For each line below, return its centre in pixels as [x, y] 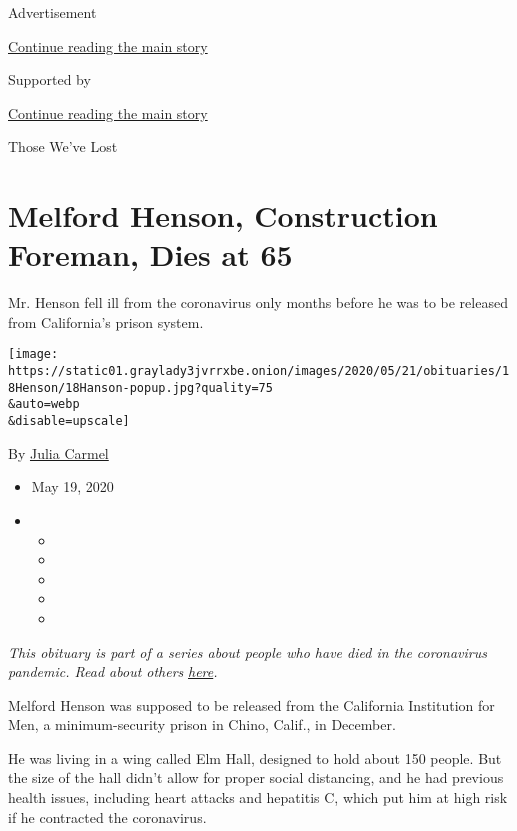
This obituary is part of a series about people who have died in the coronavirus [247, 651]
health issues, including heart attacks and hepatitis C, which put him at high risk [258, 797]
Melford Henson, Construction [223, 215]
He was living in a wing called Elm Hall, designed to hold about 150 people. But [255, 757]
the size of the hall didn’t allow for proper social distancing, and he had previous [256, 777]
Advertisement [52, 12]
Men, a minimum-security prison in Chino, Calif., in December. [202, 724]
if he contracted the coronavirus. [107, 816]
